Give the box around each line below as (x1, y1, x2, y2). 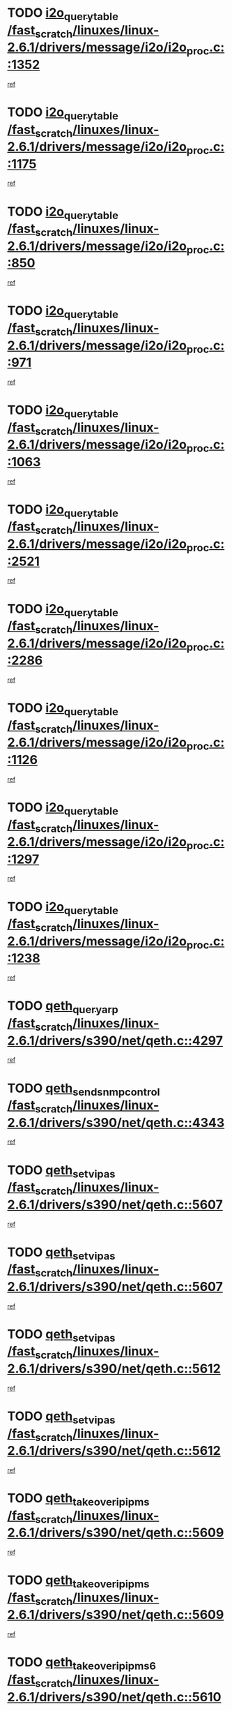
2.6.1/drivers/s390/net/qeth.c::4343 (7, 1114, 225, 1130)
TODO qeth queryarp (7, 998, 118, 1016)
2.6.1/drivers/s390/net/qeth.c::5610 (7, 1689, 222, 1705)
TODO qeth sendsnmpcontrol (7, 1080, 160, 1098)
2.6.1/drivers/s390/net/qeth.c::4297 (7, 1033, 223, 1048)
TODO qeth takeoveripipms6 (7, 1654, 157, 1673)
